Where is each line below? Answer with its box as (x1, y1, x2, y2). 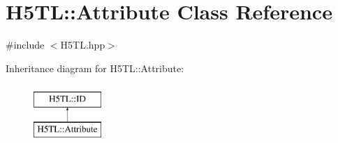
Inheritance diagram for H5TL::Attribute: (6, 60, 184, 75)
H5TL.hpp (60, 37, 105, 52)
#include (6, 37, 45, 52)
